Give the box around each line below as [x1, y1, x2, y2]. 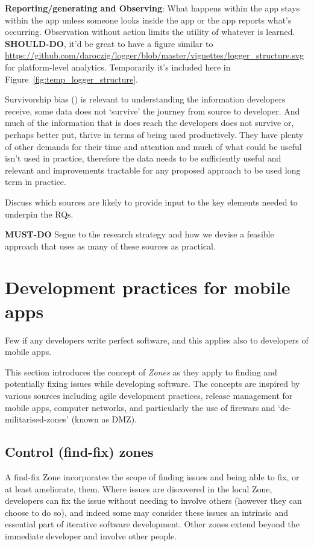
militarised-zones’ [5, 413, 69, 425]
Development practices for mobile [5, 275, 290, 300]
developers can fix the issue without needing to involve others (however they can [5, 494, 302, 507]
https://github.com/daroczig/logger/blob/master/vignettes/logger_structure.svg [5, 49, 304, 61]
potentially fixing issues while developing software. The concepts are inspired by [5, 377, 300, 390]
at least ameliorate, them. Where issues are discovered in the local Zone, [5, 482, 272, 495]
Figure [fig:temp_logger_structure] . [5, 72, 138, 85]
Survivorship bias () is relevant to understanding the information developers [5, 93, 286, 105]
